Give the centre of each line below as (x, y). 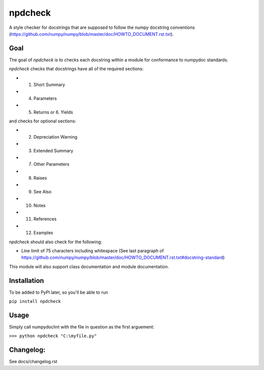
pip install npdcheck (35, 301)
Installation (26, 281)
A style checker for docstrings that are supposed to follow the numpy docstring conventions (102, 27)
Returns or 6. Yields (53, 112)
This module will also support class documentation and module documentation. (89, 266)
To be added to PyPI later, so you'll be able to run (59, 292)
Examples (43, 233)
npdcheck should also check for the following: (55, 242)
